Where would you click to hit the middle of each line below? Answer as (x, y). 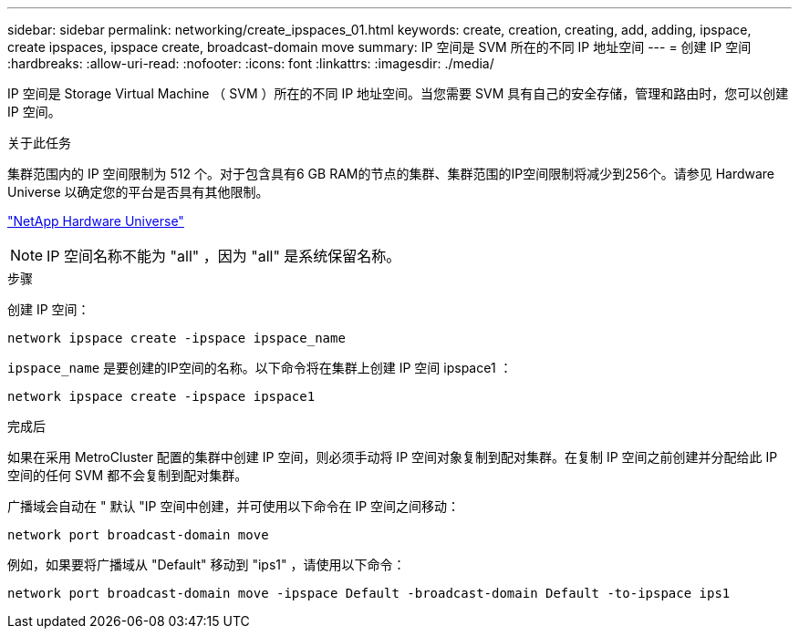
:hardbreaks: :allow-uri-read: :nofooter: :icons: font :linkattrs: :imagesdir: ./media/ (251, 63)
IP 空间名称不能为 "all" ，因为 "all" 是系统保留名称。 (224, 256)
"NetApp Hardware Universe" (96, 221)
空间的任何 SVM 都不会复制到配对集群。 (128, 475)
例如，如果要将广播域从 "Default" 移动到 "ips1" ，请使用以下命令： (207, 564)
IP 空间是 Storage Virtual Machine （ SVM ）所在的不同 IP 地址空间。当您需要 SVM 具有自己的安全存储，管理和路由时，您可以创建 (398, 93)
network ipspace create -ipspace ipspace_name (176, 338)
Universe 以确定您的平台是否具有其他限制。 (138, 192)
